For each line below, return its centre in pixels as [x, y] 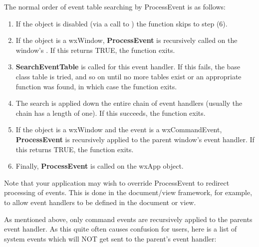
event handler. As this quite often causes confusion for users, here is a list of [121, 229]
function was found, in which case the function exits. [96, 86]
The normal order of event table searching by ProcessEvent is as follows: [115, 6]
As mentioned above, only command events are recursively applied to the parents [128, 219]
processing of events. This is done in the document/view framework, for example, [128, 192]
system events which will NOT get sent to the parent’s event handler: [110, 238]
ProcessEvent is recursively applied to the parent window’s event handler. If [135, 139]
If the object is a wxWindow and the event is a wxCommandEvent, [119, 129]
